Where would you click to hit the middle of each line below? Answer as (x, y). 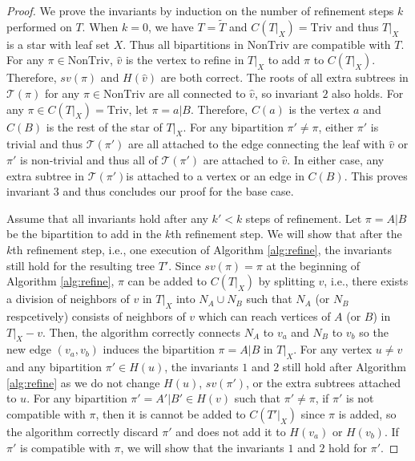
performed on (39, 26)
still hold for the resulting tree (81, 265)
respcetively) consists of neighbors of (96, 315)
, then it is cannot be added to (171, 413)
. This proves (376, 175)
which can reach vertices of (264, 315)
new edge (29, 349)
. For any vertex (333, 349)
